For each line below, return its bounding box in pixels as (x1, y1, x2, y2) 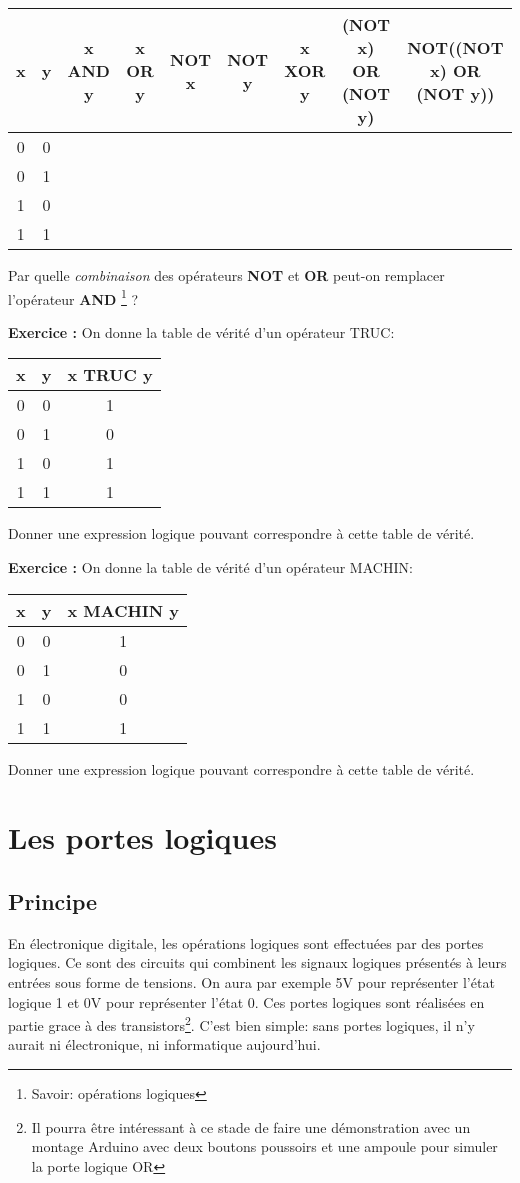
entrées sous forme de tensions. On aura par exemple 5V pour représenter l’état (8, 971, 495, 992)
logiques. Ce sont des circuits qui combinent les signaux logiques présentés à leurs (8, 952, 507, 973)
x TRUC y (67, 363, 153, 387)
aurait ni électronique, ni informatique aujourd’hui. (8, 1034, 321, 1055)
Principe (8, 885, 98, 916)
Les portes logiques (8, 817, 277, 858)
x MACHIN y (67, 598, 180, 622)
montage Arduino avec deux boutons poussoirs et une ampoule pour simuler (31, 1136, 498, 1157)
